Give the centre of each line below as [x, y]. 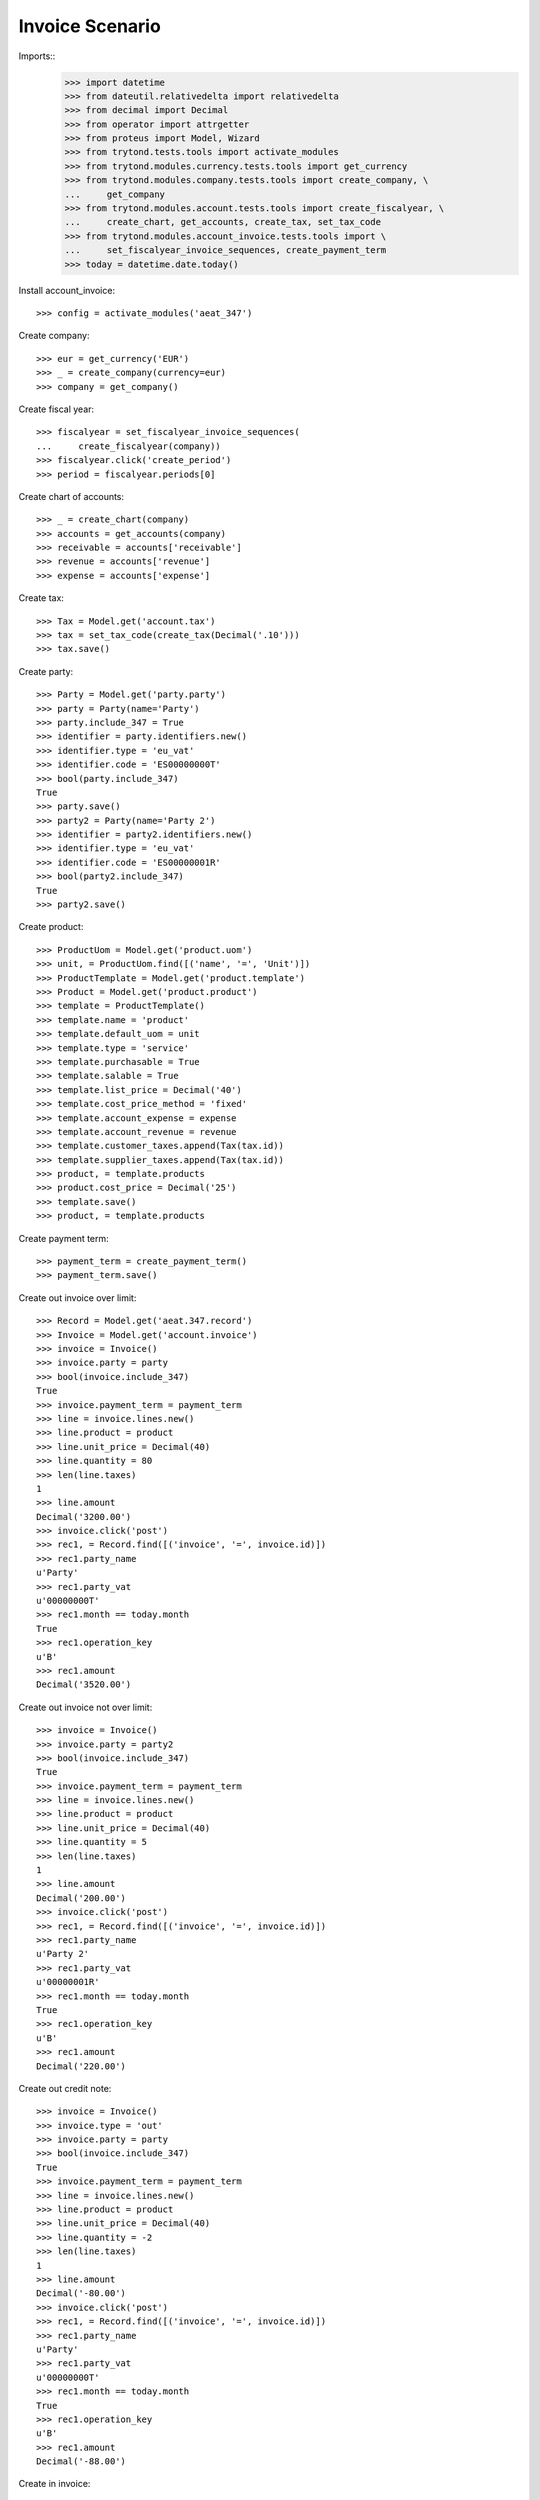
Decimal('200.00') [81, 1898]
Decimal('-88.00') [81, 2461]
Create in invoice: [54, 2484]
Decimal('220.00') [81, 2066]
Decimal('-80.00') [81, 2293]
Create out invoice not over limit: [85, 1707]
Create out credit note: [65, 2088]
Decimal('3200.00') [84, 1516]
